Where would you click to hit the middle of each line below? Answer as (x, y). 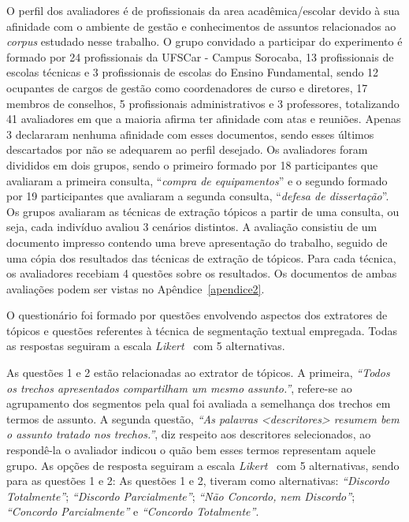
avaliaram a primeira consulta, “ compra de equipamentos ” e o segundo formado (197, 180)
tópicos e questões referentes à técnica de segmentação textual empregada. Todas (202, 330)
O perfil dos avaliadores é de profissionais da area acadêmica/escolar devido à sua (203, 10)
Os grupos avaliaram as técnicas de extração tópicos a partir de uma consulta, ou (203, 211)
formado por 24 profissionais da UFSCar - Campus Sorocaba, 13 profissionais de (200, 56)
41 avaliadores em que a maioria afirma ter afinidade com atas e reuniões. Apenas (204, 119)
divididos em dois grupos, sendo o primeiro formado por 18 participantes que (192, 164)
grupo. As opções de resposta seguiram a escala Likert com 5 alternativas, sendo (203, 465)
